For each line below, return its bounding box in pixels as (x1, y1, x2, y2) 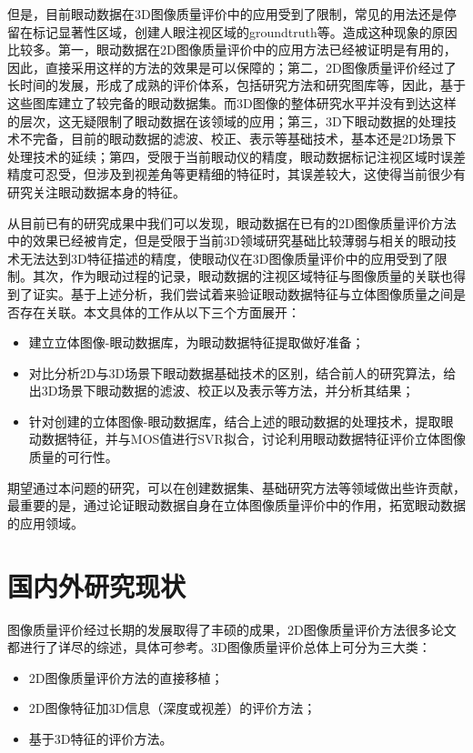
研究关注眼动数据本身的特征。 (7, 182, 186, 201)
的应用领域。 (7, 513, 84, 532)
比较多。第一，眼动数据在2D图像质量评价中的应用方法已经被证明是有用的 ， (7, 40, 457, 59)
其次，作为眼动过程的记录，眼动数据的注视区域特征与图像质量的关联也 (32, 266, 453, 286)
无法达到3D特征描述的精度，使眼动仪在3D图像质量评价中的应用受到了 (19, 248, 435, 267)
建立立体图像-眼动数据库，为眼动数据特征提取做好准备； (28, 333, 365, 352)
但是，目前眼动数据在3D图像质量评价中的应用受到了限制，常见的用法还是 (7, 5, 444, 23)
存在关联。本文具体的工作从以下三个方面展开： (19, 302, 300, 321)
